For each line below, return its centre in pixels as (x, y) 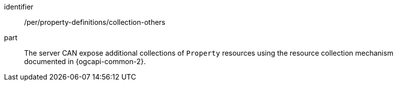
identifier (19, 7)
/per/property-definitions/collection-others (95, 22)
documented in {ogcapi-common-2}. (85, 61)
